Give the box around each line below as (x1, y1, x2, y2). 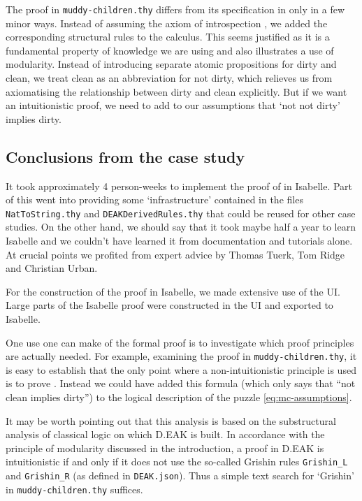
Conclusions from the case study (6, 145, 245, 167)
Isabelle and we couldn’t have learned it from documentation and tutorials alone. (6, 233, 353, 248)
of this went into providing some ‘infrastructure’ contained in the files (6, 192, 303, 207)
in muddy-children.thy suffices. (6, 481, 143, 496)
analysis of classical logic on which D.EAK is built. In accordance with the (6, 427, 325, 442)
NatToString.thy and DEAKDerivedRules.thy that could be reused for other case (6, 205, 356, 220)
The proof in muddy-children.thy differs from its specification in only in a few (6, 2, 345, 16)
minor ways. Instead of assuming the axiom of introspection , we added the (6, 15, 328, 30)
